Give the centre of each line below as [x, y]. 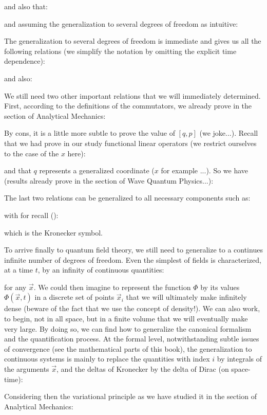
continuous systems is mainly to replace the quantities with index [107, 359]
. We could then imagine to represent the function [112, 287]
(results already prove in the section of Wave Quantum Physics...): [109, 180]
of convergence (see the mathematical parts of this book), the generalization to [128, 348]
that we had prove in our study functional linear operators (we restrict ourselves [130, 143]
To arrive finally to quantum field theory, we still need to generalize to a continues [133, 250]
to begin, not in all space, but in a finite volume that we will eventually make [126, 319]
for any [15, 287]
